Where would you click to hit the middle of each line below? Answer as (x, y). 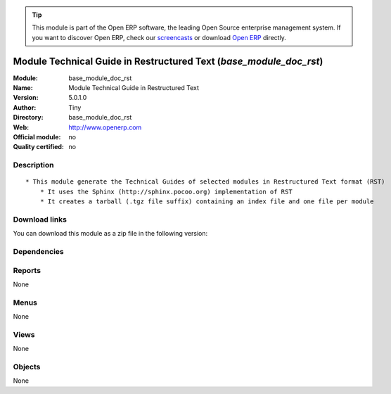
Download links (40, 220)
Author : (25, 107)
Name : (23, 88)
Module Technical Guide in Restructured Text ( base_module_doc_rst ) (168, 61)
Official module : (37, 137)
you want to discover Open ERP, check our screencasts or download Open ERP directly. (159, 37)
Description (33, 165)
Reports (27, 270)
